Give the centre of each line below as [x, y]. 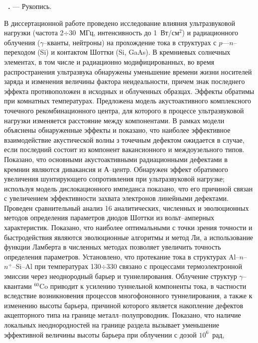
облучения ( [22, 42]
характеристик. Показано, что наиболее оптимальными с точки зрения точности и [128, 227]
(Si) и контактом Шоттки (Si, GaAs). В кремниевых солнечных [134, 52]
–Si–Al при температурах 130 [57, 266]
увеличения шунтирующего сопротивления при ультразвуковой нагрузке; [114, 179]
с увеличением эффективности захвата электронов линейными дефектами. [116, 198]
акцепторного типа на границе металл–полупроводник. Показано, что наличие [123, 315]
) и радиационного [210, 33]
